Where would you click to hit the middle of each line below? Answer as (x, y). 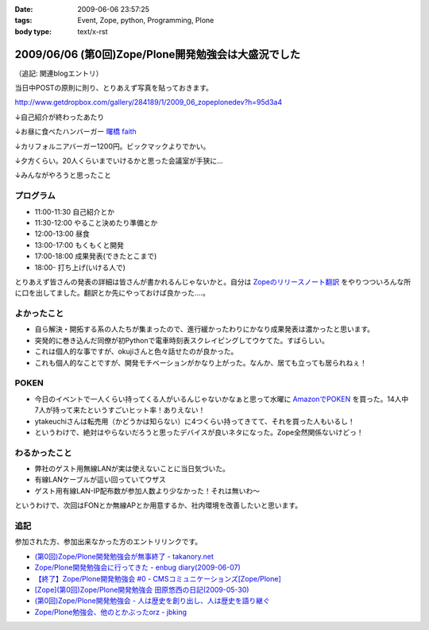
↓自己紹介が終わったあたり (60, 117)
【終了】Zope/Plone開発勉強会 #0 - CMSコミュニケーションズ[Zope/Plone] (158, 578)
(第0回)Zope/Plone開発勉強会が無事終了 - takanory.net (124, 556)
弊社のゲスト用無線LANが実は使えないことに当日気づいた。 (132, 469)
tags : (23, 21)
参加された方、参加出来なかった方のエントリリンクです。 (108, 542)
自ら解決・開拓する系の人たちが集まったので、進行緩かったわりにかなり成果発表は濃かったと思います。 (205, 329)
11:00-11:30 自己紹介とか (75, 211)
